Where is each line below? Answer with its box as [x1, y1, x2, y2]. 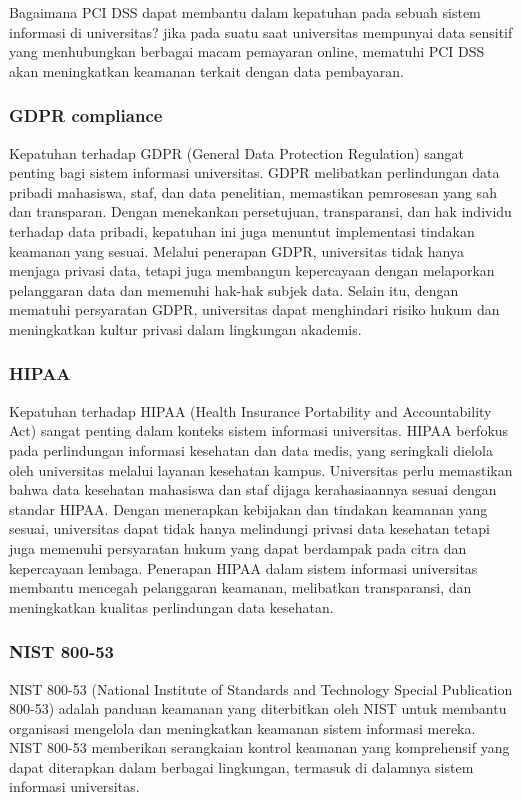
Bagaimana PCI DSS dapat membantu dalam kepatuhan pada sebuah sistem [9, 2, 481, 22]
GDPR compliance [9, 103, 163, 128]
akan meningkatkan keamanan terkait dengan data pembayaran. [9, 60, 404, 81]
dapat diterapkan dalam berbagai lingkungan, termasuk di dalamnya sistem [9, 756, 474, 777]
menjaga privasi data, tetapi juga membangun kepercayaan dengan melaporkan [9, 260, 495, 281]
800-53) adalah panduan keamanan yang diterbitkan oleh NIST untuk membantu [9, 698, 507, 719]
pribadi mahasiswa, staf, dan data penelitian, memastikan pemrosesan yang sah [9, 181, 497, 202]
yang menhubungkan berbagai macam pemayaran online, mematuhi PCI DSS [9, 41, 485, 62]
